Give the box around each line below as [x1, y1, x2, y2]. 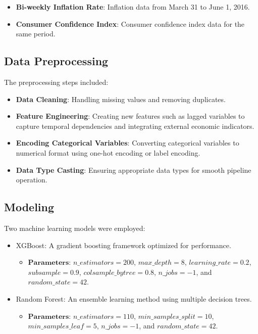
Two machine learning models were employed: [4, 222, 145, 233]
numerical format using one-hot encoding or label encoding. [16, 147, 200, 158]
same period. [16, 28, 56, 39]
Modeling [4, 199, 55, 215]
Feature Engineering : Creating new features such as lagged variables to [16, 111, 245, 121]
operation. [16, 174, 47, 185]
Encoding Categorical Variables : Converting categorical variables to [16, 137, 239, 148]
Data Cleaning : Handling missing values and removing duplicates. [16, 93, 226, 104]
